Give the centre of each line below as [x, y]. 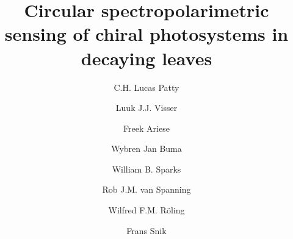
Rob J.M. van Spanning [146, 189]
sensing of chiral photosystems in [146, 34]
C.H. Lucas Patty [146, 87]
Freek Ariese [146, 128]
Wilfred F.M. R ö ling [146, 210]
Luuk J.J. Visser [146, 108]
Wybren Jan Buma [146, 148]
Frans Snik [146, 230]
